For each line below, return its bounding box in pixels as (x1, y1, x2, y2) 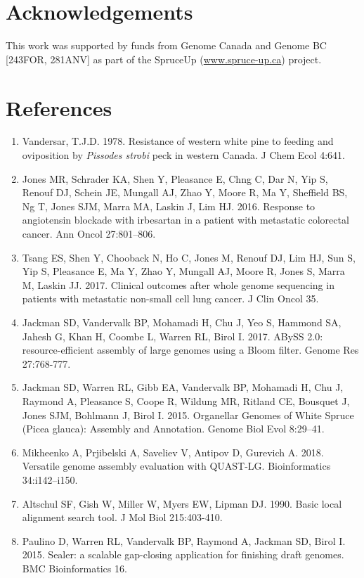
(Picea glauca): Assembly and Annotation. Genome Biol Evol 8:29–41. (22, 421, 325, 436)
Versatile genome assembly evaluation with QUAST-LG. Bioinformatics (22, 458, 331, 473)
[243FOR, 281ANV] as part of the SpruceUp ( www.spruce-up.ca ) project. (6, 51, 322, 66)
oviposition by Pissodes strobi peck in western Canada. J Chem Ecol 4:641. (22, 148, 345, 162)
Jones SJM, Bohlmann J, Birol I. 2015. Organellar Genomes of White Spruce (22, 407, 354, 422)
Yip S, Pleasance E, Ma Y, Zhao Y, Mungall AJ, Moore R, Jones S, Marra (22, 264, 345, 278)
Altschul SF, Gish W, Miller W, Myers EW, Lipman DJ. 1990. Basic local (22, 496, 342, 510)
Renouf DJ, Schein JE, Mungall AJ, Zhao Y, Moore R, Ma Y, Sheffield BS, (22, 185, 348, 200)
